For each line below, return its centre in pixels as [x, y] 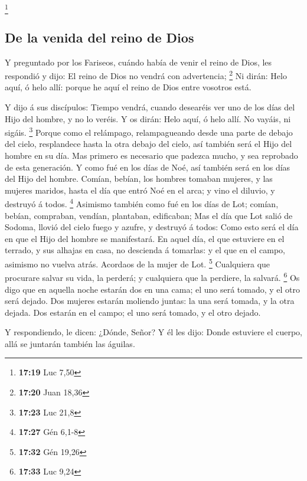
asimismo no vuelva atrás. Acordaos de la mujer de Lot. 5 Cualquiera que [138, 263]
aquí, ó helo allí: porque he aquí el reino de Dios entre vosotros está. [128, 87]
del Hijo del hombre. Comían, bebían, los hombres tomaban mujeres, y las [139, 179]
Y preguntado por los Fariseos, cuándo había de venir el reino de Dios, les [138, 62]
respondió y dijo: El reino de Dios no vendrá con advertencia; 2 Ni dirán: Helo [146, 75]
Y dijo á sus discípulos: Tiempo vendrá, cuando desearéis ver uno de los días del [150, 107]
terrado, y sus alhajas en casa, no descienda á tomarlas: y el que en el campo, [145, 250]
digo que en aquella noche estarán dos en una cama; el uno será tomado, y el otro [153, 289]
